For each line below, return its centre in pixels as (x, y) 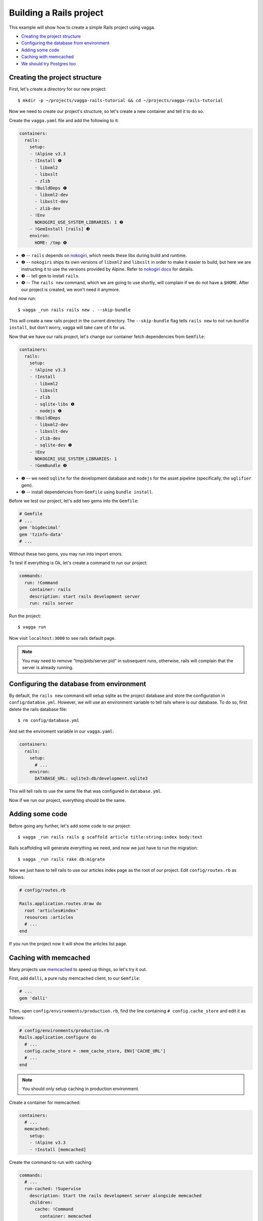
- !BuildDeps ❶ (48, 188)
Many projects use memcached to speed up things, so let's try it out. (78, 969)
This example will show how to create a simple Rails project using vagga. (82, 27)
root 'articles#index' (52, 910)
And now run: (23, 298)
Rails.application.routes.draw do (60, 904)
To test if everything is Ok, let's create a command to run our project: (78, 563)
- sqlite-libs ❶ (55, 404)
